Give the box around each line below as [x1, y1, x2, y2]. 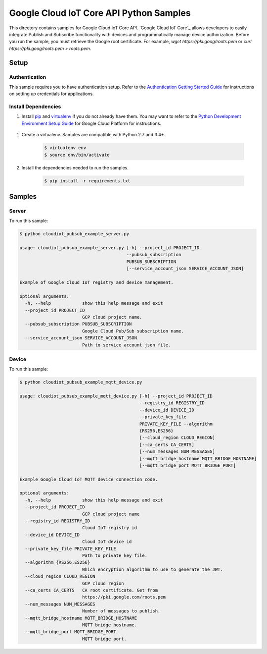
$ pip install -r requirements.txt [44, 178, 131, 183]
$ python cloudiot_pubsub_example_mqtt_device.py [19, 380, 142, 385]
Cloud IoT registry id [82, 525, 137, 531]
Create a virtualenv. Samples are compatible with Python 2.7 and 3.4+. [21, 132, 166, 138]
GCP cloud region [82, 580, 124, 586]
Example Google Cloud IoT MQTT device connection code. [19, 476, 158, 482]
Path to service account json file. [82, 342, 171, 348]
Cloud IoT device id [82, 539, 132, 545]
